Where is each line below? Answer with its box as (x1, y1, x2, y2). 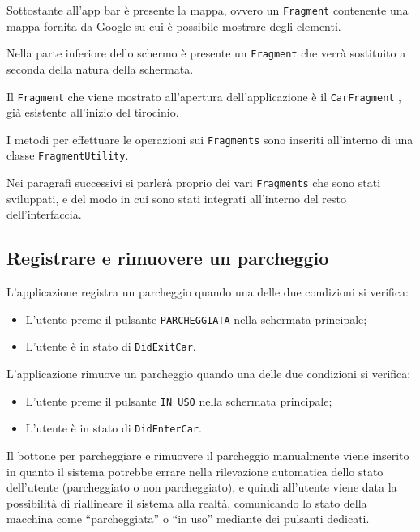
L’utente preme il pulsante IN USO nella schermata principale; (25, 392, 332, 409)
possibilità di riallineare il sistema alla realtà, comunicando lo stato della (6, 494, 367, 511)
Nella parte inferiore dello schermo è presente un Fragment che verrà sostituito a (6, 45, 406, 62)
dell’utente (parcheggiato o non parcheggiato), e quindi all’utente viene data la (6, 479, 397, 496)
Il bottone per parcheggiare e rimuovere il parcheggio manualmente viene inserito (6, 446, 409, 463)
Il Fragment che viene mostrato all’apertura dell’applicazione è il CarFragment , (6, 87, 402, 104)
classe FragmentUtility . (6, 147, 129, 164)
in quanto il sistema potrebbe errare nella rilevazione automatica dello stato (6, 462, 384, 479)
